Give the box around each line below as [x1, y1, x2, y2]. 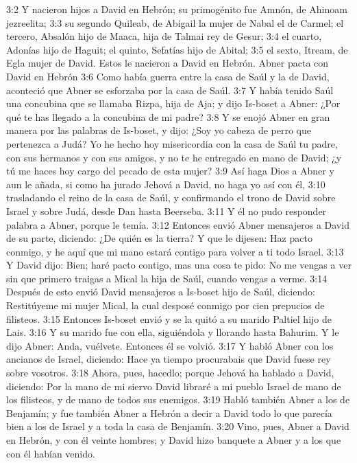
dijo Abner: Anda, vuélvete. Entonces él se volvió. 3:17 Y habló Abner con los [6, 338, 334, 352]
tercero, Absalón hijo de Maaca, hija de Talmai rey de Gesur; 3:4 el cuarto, [6, 29, 322, 43]
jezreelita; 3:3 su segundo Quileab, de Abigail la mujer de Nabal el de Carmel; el [6, 15, 344, 30]
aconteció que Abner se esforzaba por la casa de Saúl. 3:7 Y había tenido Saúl [6, 82, 334, 97]
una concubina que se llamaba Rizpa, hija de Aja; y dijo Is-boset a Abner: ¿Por [6, 96, 341, 111]
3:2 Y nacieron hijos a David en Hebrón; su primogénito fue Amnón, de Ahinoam [6, 2, 347, 16]
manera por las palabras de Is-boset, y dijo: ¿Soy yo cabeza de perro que [6, 123, 311, 137]
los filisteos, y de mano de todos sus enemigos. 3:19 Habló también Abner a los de [6, 392, 350, 407]
